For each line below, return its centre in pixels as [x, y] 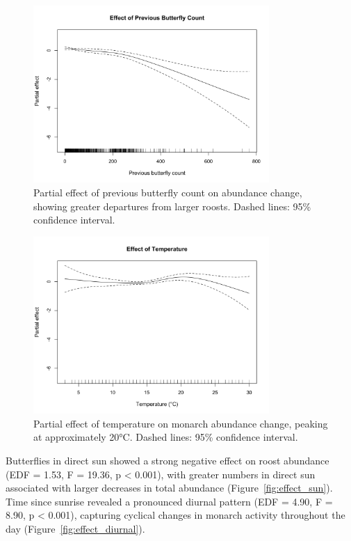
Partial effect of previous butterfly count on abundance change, [168, 192]
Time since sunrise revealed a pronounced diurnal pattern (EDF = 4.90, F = [169, 501]
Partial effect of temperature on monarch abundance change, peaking [181, 423]
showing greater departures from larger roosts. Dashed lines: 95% [172, 206]
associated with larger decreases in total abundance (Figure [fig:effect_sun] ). [169, 488]
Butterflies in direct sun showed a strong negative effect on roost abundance [168, 460]
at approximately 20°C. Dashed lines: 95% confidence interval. [166, 437]
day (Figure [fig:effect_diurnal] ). [75, 528]
